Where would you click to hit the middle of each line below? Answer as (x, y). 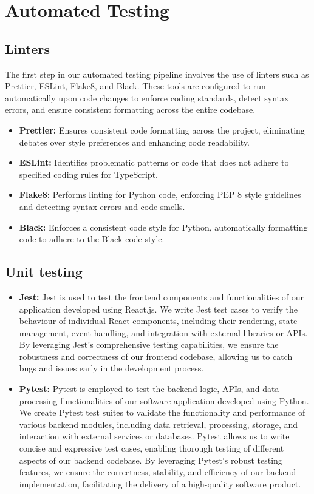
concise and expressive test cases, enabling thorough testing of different (152, 448)
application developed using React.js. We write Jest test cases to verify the (159, 309)
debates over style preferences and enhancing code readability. (134, 142)
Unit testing (44, 272)
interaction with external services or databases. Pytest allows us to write (154, 436)
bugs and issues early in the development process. (111, 368)
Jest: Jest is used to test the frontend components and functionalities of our (162, 296)
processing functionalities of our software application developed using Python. (164, 400)
